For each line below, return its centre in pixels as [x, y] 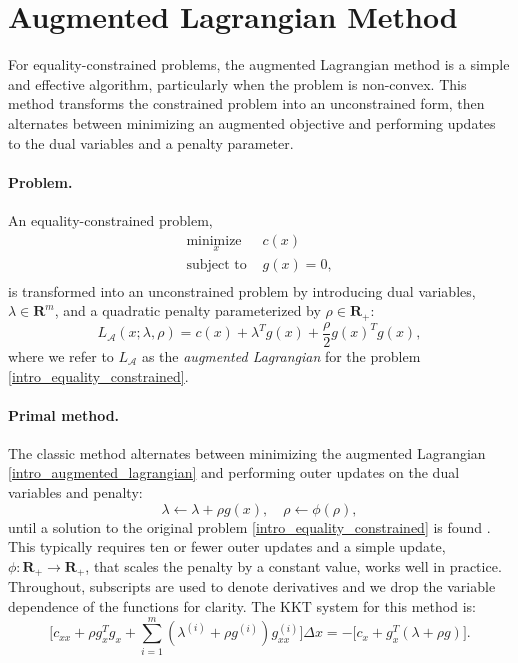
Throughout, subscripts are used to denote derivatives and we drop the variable [252, 586]
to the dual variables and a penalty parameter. [151, 142]
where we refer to [61, 355]
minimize [214, 240]
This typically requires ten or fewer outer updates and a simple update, [227, 546]
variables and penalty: [75, 492]
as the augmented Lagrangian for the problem [281, 355]
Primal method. [64, 414]
